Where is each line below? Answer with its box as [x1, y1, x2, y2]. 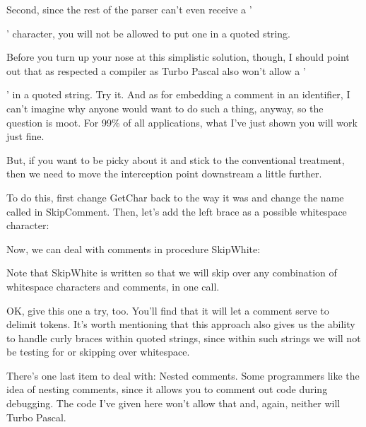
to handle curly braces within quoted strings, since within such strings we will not [6, 330, 361, 345]
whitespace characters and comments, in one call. [6, 279, 220, 293]
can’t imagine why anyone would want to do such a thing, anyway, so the [6, 100, 324, 115]
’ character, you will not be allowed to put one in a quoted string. [6, 25, 290, 40]
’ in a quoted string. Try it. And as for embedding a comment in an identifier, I [6, 87, 350, 102]
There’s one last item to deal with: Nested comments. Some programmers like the [6, 368, 360, 382]
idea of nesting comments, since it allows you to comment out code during [6, 382, 328, 397]
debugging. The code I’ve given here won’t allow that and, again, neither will [6, 396, 341, 411]
